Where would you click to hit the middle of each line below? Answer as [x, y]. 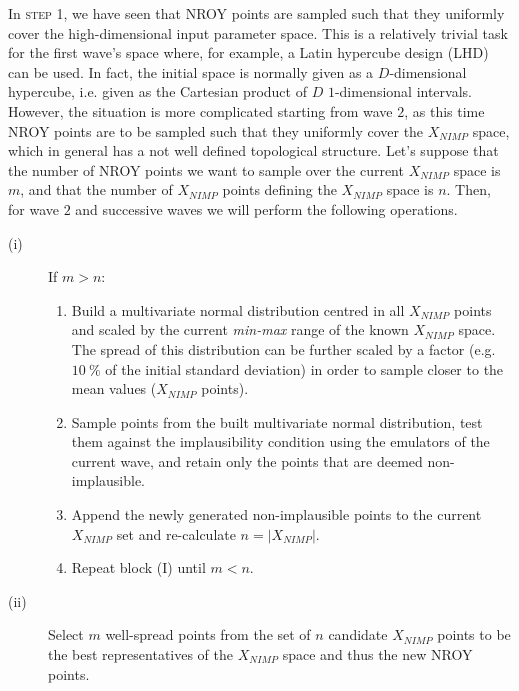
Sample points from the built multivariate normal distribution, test [277, 421]
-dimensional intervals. [403, 91]
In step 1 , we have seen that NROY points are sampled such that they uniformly [256, 13]
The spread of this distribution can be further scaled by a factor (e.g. [283, 348]
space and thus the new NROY [377, 654]
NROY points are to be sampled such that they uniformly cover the [216, 130]
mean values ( [114, 388]
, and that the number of [96, 189]
